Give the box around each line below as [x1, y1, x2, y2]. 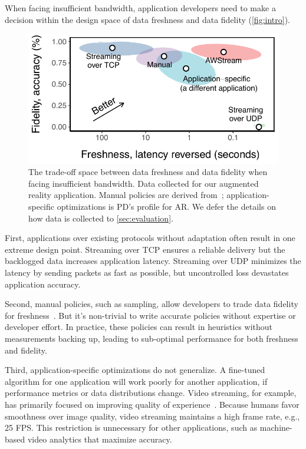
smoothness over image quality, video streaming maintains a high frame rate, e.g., [5, 410, 300, 422]
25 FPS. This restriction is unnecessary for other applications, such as [5, 421, 258, 434]
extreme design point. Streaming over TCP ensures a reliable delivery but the [5, 243, 285, 255]
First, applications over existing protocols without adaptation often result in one [5, 232, 295, 244]
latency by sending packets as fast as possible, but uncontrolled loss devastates [5, 266, 289, 278]
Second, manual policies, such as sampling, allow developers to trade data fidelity [5, 298, 298, 310]
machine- [259, 421, 292, 434]
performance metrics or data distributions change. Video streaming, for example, [5, 387, 297, 399]
